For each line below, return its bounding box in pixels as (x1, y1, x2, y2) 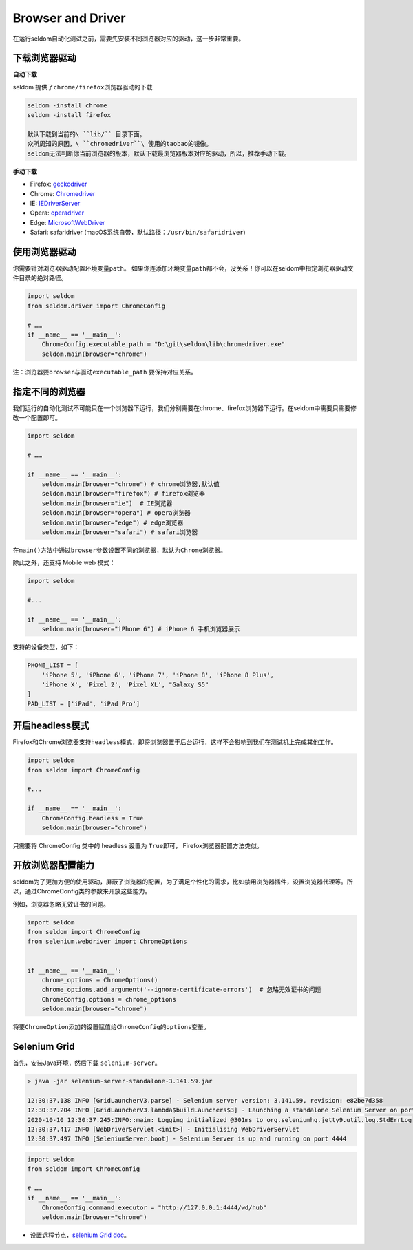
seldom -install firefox (27, 111, 112, 119)
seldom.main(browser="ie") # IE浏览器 (41, 499, 173, 507)
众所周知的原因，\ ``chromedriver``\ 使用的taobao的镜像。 (27, 140, 213, 148)
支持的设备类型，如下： (12, 643, 79, 651)
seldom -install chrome (27, 101, 108, 109)
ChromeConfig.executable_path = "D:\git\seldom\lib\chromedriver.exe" (41, 341, 286, 348)
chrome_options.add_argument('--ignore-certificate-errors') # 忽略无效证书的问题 (41, 986, 321, 994)
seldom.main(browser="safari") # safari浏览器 (41, 528, 198, 536)
